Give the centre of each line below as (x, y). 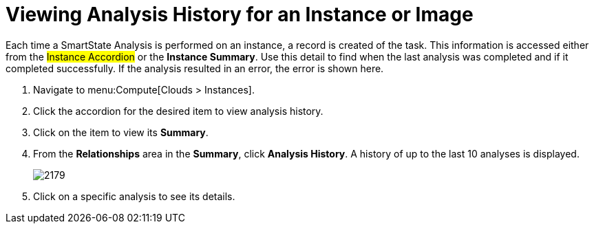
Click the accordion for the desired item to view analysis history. (178, 111)
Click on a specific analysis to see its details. (134, 196)
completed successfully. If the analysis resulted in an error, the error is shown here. (195, 68)
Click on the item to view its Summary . (121, 132)
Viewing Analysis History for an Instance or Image (240, 14)
